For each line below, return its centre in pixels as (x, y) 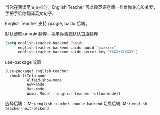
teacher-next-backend (27, 108)
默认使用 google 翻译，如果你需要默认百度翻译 (52, 34)
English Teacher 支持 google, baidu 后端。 (47, 24)
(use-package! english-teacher (37, 71)
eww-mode (36, 85)
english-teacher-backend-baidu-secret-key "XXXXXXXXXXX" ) (78, 52)
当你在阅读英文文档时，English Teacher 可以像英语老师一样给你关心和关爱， (81, 7)
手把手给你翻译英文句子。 (31, 13)
